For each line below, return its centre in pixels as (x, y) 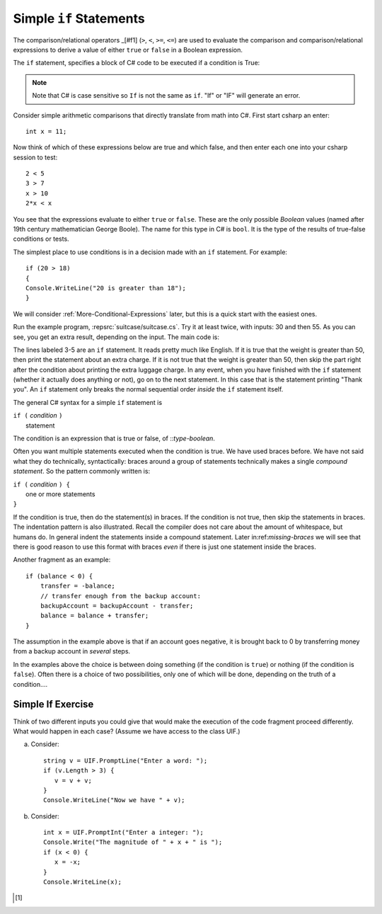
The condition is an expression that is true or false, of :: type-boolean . (114, 438)
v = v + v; (73, 780)
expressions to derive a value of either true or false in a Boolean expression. (128, 50)
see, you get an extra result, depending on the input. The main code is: (116, 337)
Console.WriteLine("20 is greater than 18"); (106, 288)
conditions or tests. (41, 239)
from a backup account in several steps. (72, 651)
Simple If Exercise (53, 704)
